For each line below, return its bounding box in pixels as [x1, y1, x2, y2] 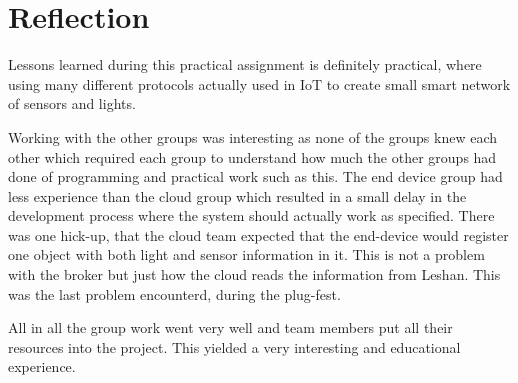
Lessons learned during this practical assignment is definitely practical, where [8, 54, 482, 75]
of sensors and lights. [8, 93, 136, 114]
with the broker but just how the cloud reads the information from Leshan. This [8, 264, 501, 285]
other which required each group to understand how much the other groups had [8, 146, 497, 167]
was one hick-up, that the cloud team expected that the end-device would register [8, 224, 509, 245]
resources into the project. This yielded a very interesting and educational [8, 336, 461, 357]
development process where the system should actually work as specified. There [8, 205, 495, 226]
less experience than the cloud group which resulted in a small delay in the [8, 185, 467, 206]
